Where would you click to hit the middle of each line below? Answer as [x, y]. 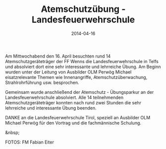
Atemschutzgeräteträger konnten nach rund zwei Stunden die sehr [73, 102]
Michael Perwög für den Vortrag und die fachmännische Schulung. [73, 123]
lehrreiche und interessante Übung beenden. [51, 108]
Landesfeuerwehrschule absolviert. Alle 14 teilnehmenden [64, 97]
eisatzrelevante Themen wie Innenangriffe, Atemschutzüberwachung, [76, 77]
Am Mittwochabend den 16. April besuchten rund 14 [58, 56]
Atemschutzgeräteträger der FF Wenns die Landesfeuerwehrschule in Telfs [82, 61]
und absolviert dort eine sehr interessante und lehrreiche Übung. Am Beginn [83, 67]
